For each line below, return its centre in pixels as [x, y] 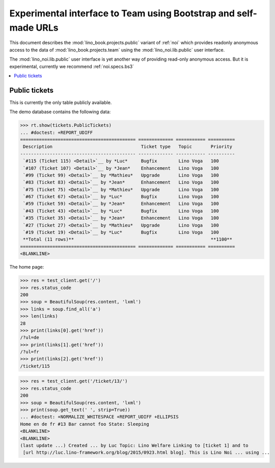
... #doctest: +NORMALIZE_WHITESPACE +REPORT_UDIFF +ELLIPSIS [99, 417]
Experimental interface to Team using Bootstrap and [122, 13]
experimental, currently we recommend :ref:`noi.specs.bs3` [72, 66]
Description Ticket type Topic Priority [128, 147]
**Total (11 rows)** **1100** [128, 239]
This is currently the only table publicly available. [61, 102]
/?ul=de [30, 337]
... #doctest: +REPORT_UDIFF [57, 132]
